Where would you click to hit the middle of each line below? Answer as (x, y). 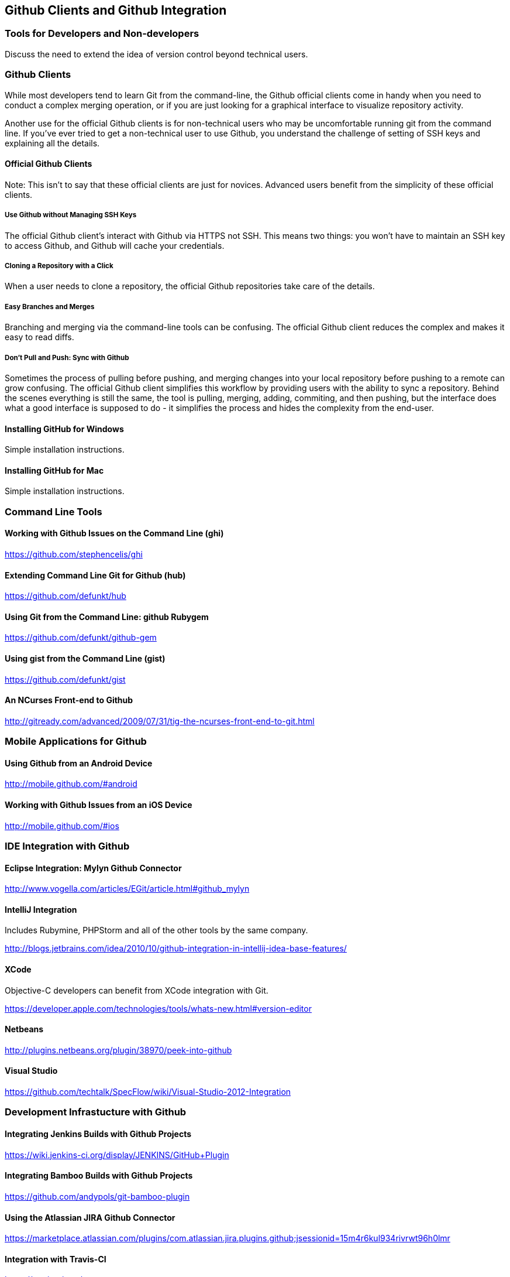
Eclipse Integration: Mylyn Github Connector (93, 868)
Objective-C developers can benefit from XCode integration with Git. (137, 990)
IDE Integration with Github (67, 846)
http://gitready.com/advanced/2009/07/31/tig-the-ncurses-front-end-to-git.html (160, 721)
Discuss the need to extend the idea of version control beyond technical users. (156, 54)
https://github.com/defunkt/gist (65, 679)
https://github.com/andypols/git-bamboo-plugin (97, 1196)
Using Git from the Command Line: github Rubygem (107, 617)
